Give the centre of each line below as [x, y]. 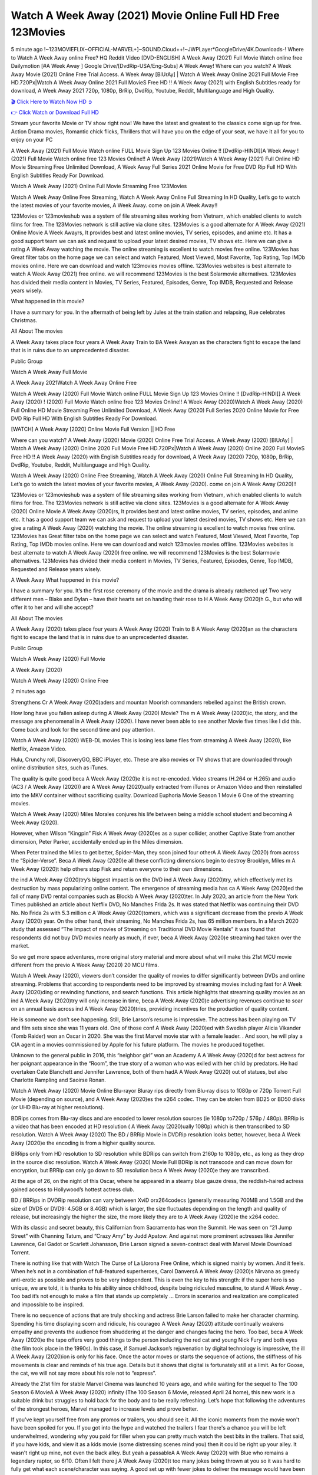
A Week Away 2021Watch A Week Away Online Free [74, 383]
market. [20, 946]
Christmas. [24, 320]
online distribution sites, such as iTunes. [59, 768]
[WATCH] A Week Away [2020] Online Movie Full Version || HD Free [93, 429]
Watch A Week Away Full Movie [49, 372]
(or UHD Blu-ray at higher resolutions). [57, 1107]
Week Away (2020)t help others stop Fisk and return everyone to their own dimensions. [117, 869]
